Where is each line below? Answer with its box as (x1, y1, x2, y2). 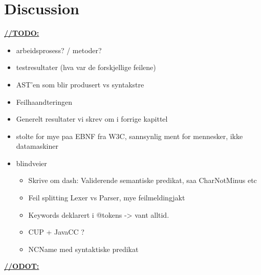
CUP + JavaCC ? (28, 226, 84, 237)
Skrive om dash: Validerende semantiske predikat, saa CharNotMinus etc (28, 175, 257, 186)
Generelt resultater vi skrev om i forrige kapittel (16, 113, 168, 124)
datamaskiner (16, 141, 58, 151)
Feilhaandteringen (16, 96, 72, 107)
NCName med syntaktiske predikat (28, 243, 139, 254)
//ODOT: (4, 261, 39, 271)
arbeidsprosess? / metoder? (16, 44, 102, 55)
